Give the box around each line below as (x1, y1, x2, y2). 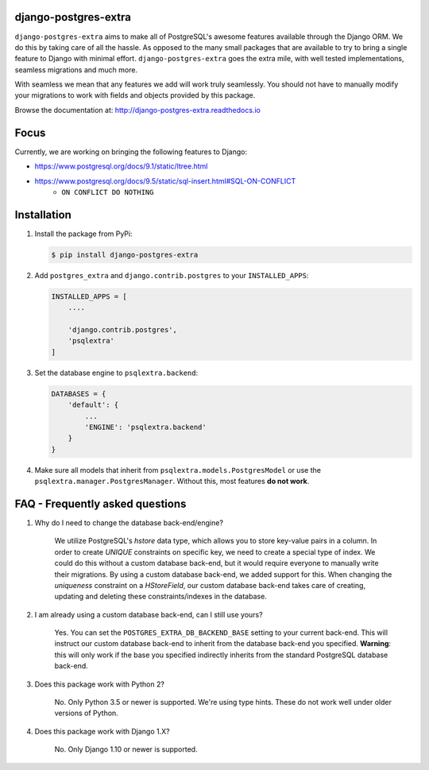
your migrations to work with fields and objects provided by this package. (14, 91, 256, 100)
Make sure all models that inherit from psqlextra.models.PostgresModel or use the (34, 465, 322, 474)
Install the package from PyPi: (34, 229, 133, 238)
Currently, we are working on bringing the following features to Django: (14, 147, 248, 157)
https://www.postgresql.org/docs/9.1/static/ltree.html (34, 161, 208, 171)
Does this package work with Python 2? (34, 679, 164, 689)
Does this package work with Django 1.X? (34, 726, 170, 736)
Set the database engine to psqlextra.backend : (34, 368, 199, 377)
